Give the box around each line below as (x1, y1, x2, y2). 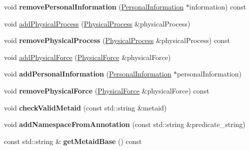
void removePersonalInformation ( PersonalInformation (4, 1, 184, 11)
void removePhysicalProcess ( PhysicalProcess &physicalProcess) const (4, 35, 230, 45)
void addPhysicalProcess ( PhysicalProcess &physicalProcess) (4, 18, 190, 28)
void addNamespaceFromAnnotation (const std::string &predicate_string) (4, 119, 245, 129)
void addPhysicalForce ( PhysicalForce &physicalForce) (4, 51, 171, 62)
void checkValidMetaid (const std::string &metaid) (4, 102, 167, 112)
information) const (189, 1, 246, 11)
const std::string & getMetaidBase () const (4, 135, 142, 146)
